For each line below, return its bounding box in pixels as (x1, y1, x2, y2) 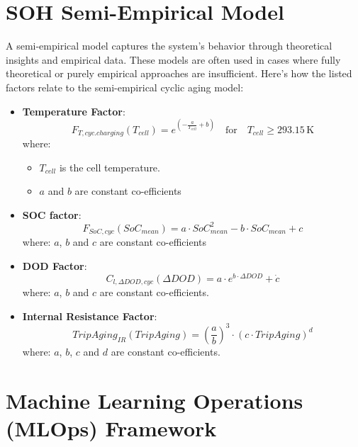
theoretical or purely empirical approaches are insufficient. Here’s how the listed (6, 66, 352, 81)
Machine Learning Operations (6, 385, 303, 414)
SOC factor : (22, 207, 82, 222)
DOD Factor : (22, 258, 87, 273)
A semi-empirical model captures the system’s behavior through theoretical (6, 38, 332, 53)
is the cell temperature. (59, 159, 160, 174)
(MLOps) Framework (6, 413, 217, 442)
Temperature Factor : (22, 103, 125, 118)
